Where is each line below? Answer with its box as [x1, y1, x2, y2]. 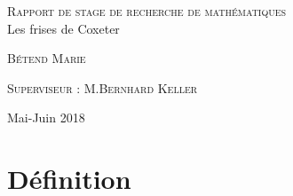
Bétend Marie [7, 49, 86, 67]
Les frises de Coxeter [7, 19, 120, 37]
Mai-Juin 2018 [7, 108, 85, 127]
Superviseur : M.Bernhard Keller [7, 78, 198, 97]
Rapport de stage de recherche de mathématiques [7, 2, 287, 20]
